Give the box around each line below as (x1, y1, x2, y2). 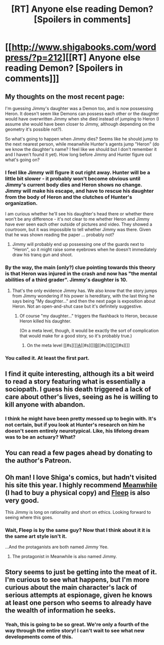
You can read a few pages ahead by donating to (5, 449, 153, 457)
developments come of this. (5, 633, 73, 640)
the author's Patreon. (5, 456, 72, 465)
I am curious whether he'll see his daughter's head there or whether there (5, 211, 154, 217)
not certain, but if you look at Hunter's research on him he (5, 421, 145, 428)
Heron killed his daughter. (19, 318, 71, 324)
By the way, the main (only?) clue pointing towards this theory (5, 264, 156, 271)
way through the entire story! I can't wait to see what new (5, 627, 145, 634)
